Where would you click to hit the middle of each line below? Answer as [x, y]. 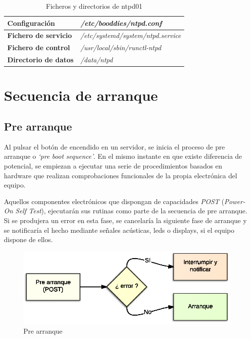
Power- [235, 201]
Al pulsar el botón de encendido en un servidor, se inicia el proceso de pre [115, 146]
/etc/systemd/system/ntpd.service [131, 35]
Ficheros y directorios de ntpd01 [94, 6]
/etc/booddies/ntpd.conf [121, 23]
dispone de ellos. [29, 239]
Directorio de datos [40, 60]
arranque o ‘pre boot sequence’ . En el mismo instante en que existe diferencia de [123, 156]
